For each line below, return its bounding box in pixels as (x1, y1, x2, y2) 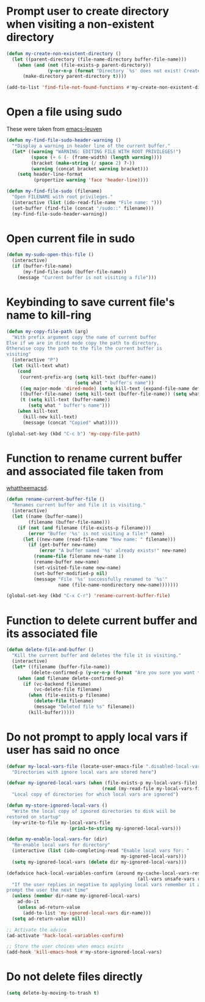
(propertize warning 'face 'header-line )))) (33, 177, 149, 183)
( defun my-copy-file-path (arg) (6, 328, 88, 334)
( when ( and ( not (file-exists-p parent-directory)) (17, 62, 151, 68)
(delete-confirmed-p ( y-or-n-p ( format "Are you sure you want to (31, 669, 203, 676)
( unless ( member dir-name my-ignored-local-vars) (12, 893, 140, 899)
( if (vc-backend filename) (22, 681, 92, 687)
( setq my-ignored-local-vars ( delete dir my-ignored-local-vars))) (12, 859, 187, 865)
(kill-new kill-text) (22, 413, 78, 420)
